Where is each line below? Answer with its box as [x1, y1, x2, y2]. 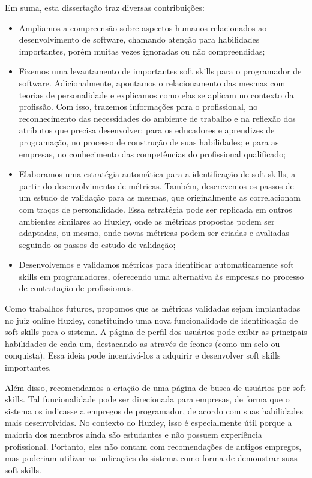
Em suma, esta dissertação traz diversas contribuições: [5, 1, 205, 13]
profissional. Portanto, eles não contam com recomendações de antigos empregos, [5, 440, 302, 452]
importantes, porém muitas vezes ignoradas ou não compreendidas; [19, 44, 265, 57]
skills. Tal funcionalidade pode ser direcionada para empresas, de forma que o [5, 393, 290, 405]
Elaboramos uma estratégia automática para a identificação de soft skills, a [19, 168, 296, 180]
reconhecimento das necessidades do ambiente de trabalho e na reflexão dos [19, 112, 296, 124]
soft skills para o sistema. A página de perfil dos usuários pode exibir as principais [5, 325, 307, 338]
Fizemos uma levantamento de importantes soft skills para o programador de [19, 65, 302, 77]
